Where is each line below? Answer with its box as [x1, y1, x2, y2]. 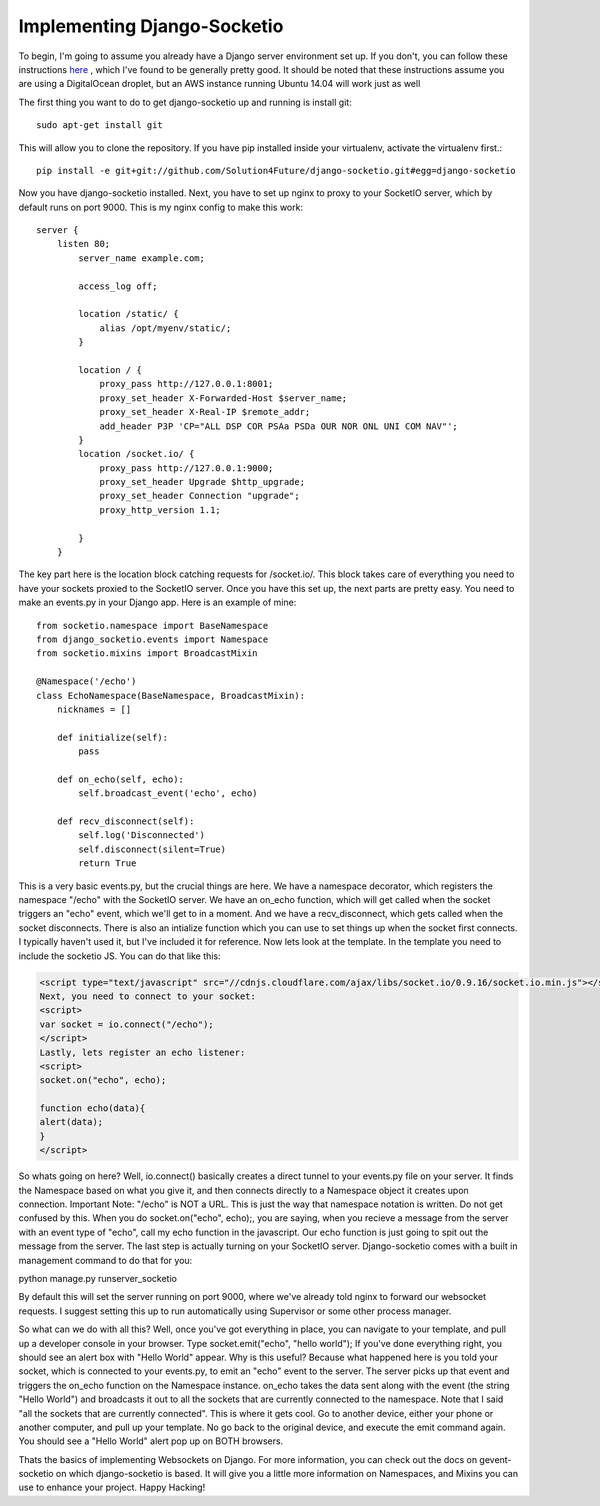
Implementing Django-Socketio [18, 15, 284, 37]
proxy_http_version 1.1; [99, 504, 222, 515]
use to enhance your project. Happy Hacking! [18, 1481, 206, 1494]
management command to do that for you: [18, 1254, 193, 1266]
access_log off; [78, 280, 158, 292]
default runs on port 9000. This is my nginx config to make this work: [18, 201, 304, 213]
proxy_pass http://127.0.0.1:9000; [99, 462, 274, 474]
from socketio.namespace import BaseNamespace [36, 620, 269, 631]
